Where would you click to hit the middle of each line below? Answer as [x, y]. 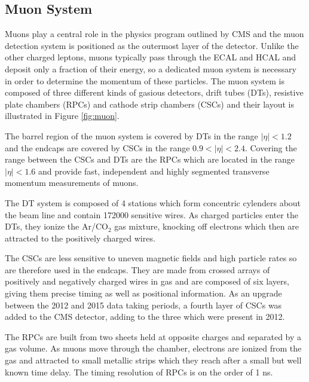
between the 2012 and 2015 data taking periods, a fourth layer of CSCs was [143, 305]
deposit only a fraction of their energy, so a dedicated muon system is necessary [151, 68]
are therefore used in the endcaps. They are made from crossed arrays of [137, 269]
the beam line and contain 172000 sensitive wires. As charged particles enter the [152, 214]
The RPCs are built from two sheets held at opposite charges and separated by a [153, 336]
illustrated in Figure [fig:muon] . [62, 116]
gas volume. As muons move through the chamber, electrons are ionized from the [153, 348]
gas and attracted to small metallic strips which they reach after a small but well [153, 360]
